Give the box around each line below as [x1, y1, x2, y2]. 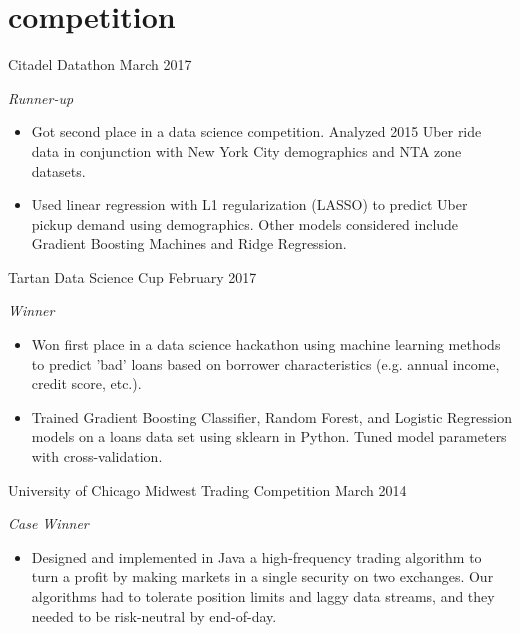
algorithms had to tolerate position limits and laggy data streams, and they [31, 586, 495, 606]
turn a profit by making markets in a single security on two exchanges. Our [31, 566, 494, 587]
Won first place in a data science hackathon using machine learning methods [31, 334, 501, 355]
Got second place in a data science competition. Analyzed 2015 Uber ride [31, 121, 482, 142]
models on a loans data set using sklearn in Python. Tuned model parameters [31, 426, 507, 447]
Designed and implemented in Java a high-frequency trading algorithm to [31, 546, 482, 567]
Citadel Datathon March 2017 [8, 54, 192, 75]
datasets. [31, 160, 86, 181]
